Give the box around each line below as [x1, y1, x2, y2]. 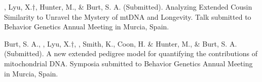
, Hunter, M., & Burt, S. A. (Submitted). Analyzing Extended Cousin [35, 2, 252, 12]
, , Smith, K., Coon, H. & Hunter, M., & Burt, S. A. [74, 38, 237, 49]
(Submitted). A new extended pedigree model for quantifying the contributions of [4, 48, 257, 59]
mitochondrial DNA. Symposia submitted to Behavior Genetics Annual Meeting [4, 58, 253, 68]
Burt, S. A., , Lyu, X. [4, 38, 71, 49]
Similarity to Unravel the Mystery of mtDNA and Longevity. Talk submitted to [4, 11, 251, 22]
